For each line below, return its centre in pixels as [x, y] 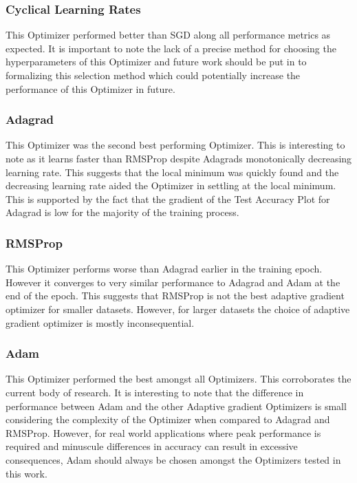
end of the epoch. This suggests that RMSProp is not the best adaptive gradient [175, 296]
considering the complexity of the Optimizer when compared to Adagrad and [168, 419]
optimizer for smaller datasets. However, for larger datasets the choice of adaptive [178, 309]
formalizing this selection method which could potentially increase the [153, 75]
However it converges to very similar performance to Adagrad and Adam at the [173, 282]
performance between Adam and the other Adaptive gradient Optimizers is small [176, 406]
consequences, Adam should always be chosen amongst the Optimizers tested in [173, 459]
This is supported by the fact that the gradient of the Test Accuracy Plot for [168, 198]
